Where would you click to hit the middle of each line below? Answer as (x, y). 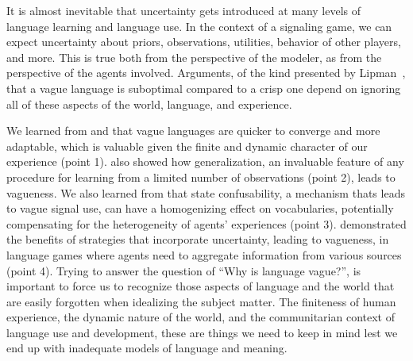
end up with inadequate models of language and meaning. (147, 348)
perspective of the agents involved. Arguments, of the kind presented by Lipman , (206, 73)
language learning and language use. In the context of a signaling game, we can (199, 26)
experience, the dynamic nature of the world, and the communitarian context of (201, 317)
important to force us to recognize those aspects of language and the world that (201, 286)
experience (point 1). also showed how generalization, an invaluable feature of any (205, 161)
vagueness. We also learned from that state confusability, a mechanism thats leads (206, 192)
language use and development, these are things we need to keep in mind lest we (202, 332)
